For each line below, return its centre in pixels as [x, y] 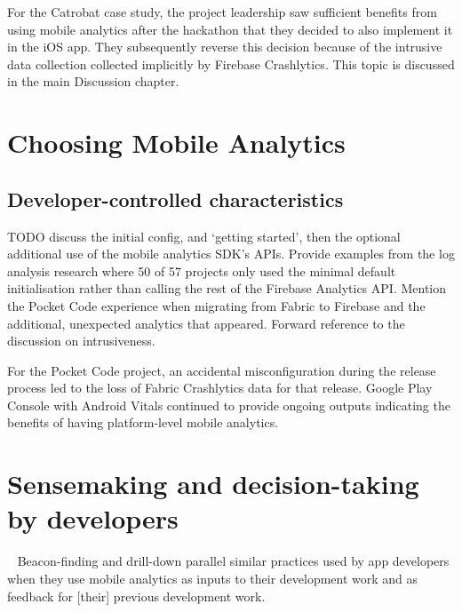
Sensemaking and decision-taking [213, 484]
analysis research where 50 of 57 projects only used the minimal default [202, 270]
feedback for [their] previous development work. [136, 596]
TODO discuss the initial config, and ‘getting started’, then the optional [204, 236]
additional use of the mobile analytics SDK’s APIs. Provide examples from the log [231, 254]
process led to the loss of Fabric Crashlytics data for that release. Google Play [220, 388]
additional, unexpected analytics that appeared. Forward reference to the [206, 323]
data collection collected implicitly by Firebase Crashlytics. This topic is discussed [231, 64]
